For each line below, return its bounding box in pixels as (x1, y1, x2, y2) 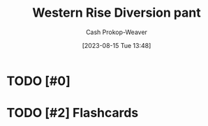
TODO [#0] (6, 73, 70, 88)
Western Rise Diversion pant (32, 5, 201, 21)
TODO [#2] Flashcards (6, 105, 139, 121)
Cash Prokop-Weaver (85, 28, 148, 36)
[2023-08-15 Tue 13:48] (82, 41, 151, 49)
